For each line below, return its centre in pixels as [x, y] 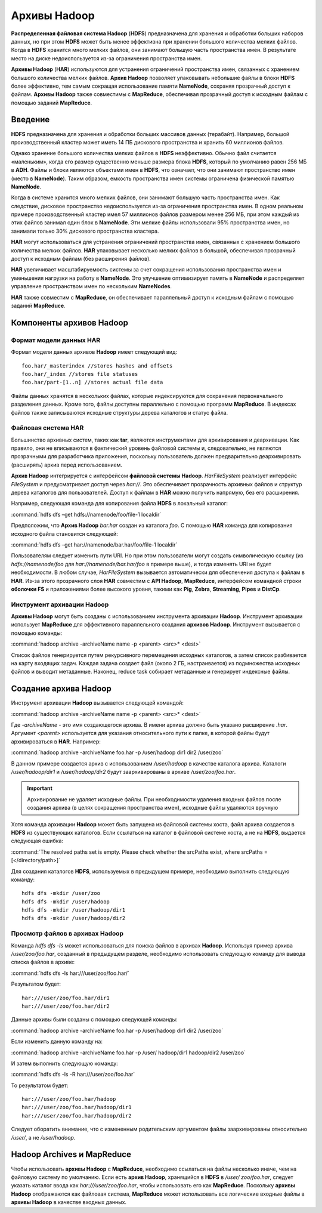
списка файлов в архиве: [43, 962]
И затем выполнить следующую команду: [65, 1063]
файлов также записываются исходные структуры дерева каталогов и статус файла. [120, 412]
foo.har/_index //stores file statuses [80, 374]
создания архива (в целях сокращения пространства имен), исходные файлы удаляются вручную [153, 808]
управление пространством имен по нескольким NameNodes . [92, 286]
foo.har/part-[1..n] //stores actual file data [92, 382]
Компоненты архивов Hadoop [69, 322]
